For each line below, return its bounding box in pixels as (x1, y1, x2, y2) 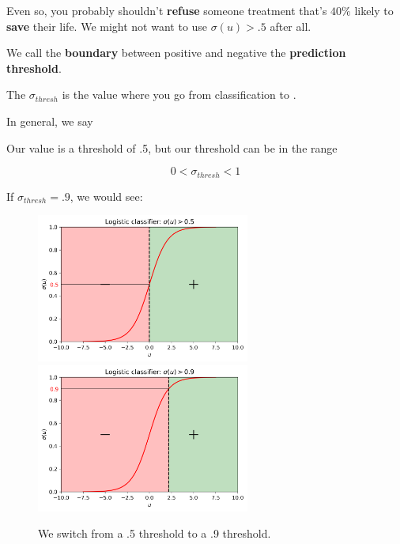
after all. (270, 17, 311, 34)
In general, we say (6, 112, 93, 129)
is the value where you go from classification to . (62, 86, 296, 103)
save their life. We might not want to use (6, 17, 208, 34)
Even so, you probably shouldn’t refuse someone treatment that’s (6, 2, 327, 18)
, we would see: (70, 187, 143, 204)
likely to (354, 2, 394, 18)
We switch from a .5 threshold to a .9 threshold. (38, 525, 271, 542)
